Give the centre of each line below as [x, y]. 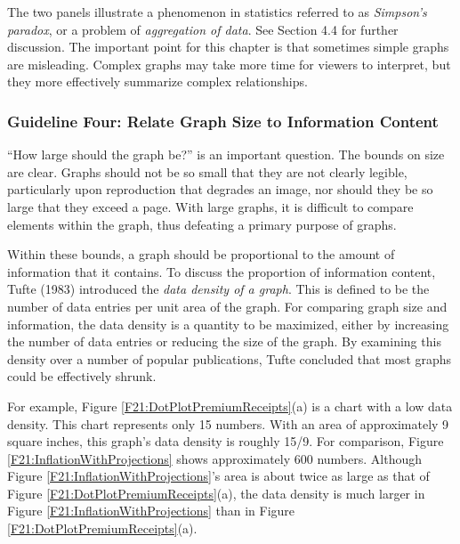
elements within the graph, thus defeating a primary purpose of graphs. [202, 224]
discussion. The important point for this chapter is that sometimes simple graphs [228, 47]
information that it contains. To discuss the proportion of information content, [222, 271]
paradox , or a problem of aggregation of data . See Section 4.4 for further [203, 29]
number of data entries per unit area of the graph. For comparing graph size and [227, 306]
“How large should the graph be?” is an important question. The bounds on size [226, 154]
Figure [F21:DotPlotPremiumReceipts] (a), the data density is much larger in [216, 493]
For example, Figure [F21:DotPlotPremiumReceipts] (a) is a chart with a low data [230, 406]
